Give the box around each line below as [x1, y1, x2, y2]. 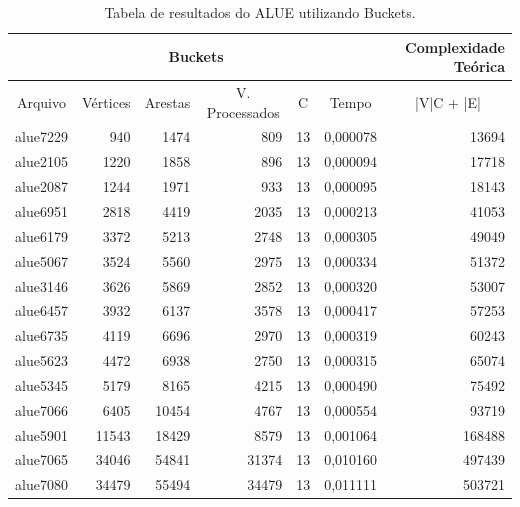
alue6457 [15, 300, 68, 321]
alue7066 [15, 399, 68, 420]
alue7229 [15, 126, 68, 147]
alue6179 [15, 225, 68, 246]
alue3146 [15, 275, 68, 296]
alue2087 [15, 176, 68, 197]
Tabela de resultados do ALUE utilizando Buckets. [104, 2, 416, 22]
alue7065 [15, 449, 68, 470]
